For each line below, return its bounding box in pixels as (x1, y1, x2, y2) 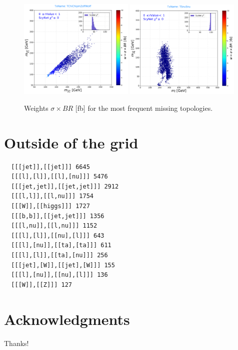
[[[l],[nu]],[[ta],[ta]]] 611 (11, 242, 111, 249)
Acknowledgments (4, 308, 130, 329)
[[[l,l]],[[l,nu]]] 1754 (11, 193, 93, 200)
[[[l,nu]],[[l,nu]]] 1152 (11, 222, 97, 230)
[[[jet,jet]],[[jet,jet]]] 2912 (11, 183, 119, 190)
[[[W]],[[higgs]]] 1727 (11, 203, 90, 210)
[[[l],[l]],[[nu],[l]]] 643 (11, 232, 104, 239)
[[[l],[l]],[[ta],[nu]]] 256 (11, 252, 108, 259)
